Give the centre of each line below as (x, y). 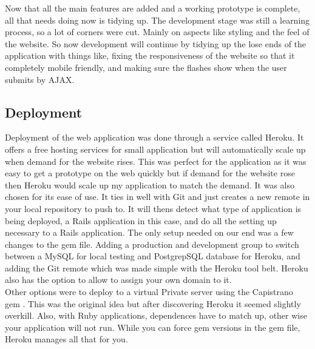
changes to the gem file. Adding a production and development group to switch (152, 244)
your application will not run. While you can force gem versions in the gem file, (153, 327)
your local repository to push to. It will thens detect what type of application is (153, 208)
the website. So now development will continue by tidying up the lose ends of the (156, 43)
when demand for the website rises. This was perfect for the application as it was (156, 161)
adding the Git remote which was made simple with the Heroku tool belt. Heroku (157, 268)
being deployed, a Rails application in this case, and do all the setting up (141, 220)
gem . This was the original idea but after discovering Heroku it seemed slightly (153, 303)
